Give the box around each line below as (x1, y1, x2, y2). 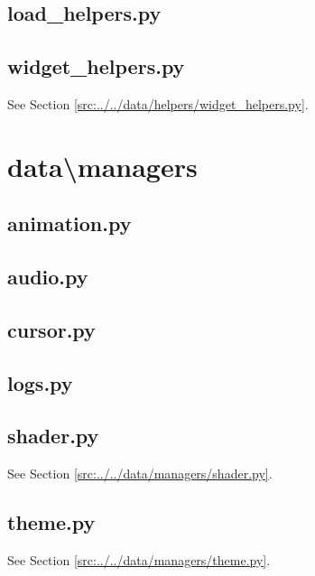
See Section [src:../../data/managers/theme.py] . (7, 551, 271, 570)
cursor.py (7, 315, 96, 343)
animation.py (7, 209, 132, 237)
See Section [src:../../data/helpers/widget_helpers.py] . (7, 94, 309, 113)
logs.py (7, 368, 73, 396)
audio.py (7, 263, 88, 291)
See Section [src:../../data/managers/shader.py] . (7, 464, 273, 483)
